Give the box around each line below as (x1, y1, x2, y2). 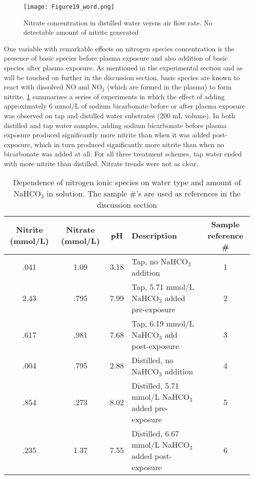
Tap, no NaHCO (131, 255, 188, 267)
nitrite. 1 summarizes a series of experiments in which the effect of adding (4, 91, 225, 101)
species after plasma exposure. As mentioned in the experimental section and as (4, 63, 243, 73)
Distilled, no (131, 354, 173, 366)
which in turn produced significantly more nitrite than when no (34, 139, 224, 149)
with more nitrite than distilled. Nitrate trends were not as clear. (4, 158, 198, 168)
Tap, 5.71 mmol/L (131, 281, 194, 292)
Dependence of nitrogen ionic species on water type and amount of (13, 176, 241, 188)
